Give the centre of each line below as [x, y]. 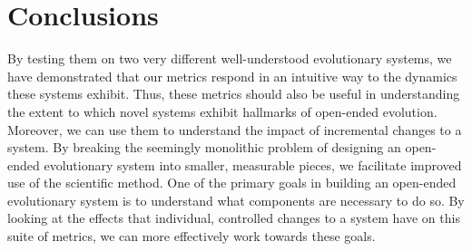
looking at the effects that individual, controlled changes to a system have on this [234, 218]
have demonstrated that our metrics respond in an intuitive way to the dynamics [232, 76]
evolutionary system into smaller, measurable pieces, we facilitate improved [253, 164]
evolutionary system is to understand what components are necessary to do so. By [236, 200]
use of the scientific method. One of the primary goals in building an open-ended [232, 183]
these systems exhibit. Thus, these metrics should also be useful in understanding [234, 94]
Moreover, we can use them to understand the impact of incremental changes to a [235, 129]
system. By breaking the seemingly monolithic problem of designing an [204, 147]
